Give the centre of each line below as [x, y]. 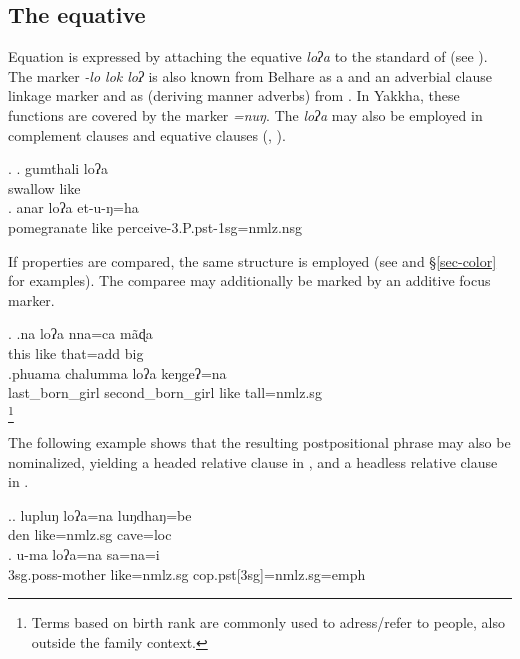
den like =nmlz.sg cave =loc [90, 534]
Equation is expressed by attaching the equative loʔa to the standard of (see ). [248, 56]
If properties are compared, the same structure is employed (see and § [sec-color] [252, 260]
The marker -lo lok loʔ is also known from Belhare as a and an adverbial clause [250, 75]
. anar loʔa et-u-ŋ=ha [73, 207]
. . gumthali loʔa [58, 168]
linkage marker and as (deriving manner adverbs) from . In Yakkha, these [234, 95]
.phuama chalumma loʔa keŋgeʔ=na [117, 372]
